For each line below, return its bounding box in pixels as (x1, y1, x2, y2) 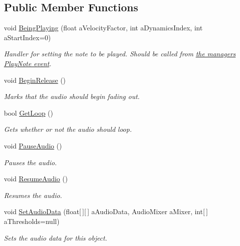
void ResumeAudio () (4, 173, 68, 184)
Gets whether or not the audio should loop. (4, 124, 132, 134)
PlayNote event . (4, 58, 51, 68)
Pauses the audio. (4, 157, 57, 167)
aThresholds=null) (4, 216, 60, 226)
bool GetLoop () (4, 107, 53, 118)
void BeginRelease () (4, 74, 66, 85)
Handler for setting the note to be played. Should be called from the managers (4, 49, 236, 59)
